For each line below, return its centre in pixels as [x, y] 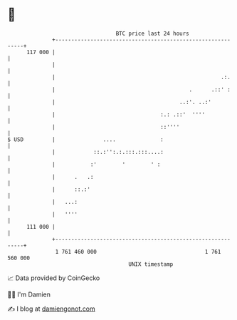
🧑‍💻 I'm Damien [29, 294]
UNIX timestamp [151, 264]
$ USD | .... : [85, 139]
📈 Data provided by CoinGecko [54, 278]
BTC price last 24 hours [153, 33]
